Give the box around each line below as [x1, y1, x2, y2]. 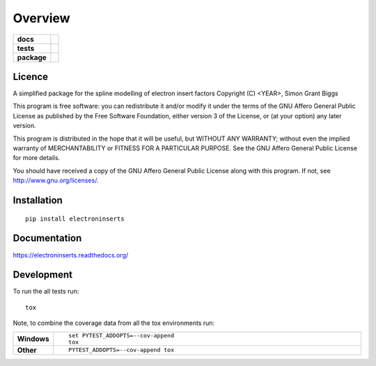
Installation [13, 195, 63, 206]
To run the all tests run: [13, 287, 79, 296]
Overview [13, 10, 70, 26]
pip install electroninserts [25, 214, 125, 223]
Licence [13, 70, 49, 83]
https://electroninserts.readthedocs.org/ [13, 250, 129, 259]
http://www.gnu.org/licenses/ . [13, 176, 99, 184]
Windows [17, 334, 49, 344]
